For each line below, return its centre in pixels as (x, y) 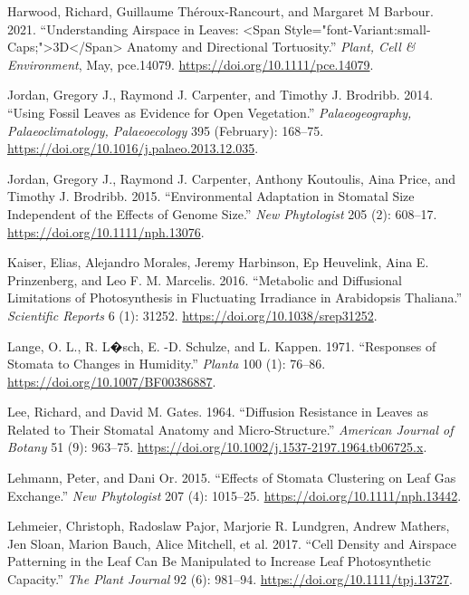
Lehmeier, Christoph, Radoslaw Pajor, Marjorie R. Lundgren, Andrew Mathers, (229, 526)
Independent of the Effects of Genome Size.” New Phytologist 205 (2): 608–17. (222, 213)
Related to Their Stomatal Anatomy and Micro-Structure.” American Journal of (230, 429)
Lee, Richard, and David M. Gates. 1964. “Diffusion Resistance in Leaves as (218, 412)
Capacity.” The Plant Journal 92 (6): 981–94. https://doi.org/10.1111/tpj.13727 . (230, 579)
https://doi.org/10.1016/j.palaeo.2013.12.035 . (133, 148)
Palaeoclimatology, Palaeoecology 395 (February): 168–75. (166, 130)
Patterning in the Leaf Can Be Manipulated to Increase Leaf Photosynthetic (219, 561)
